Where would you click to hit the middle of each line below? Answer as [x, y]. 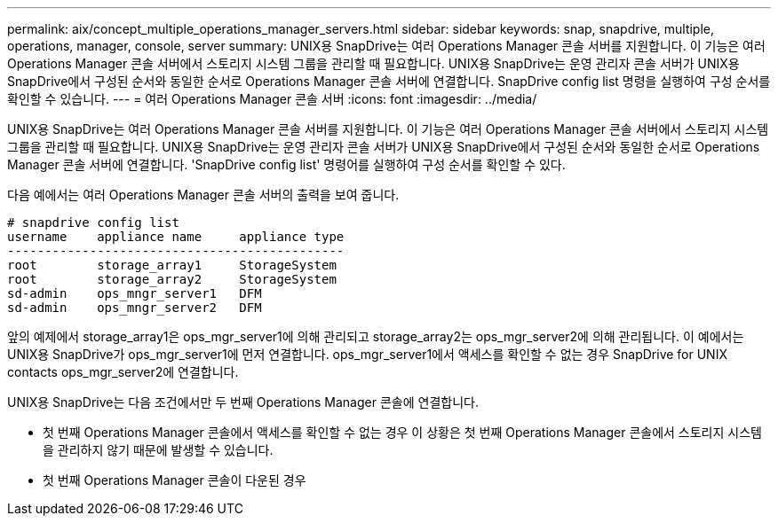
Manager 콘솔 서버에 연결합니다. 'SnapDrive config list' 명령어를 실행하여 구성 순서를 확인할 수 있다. [286, 164]
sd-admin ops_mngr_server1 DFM [135, 293]
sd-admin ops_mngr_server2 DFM [135, 308]
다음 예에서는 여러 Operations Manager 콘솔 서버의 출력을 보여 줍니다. [203, 195]
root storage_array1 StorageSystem [172, 265]
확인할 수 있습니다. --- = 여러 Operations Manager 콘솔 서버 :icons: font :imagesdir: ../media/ [272, 99]
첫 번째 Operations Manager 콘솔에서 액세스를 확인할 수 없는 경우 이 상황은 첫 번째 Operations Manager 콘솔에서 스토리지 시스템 [402, 432]
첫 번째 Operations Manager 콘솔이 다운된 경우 [175, 480]
